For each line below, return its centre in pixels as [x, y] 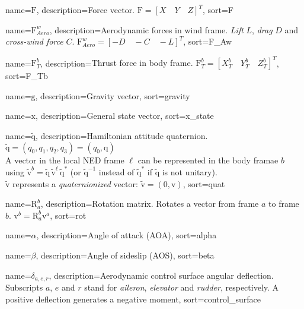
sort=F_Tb [27, 76]
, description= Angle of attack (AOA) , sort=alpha [127, 235]
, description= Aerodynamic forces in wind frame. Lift [146, 29]
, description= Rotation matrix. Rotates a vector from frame [150, 204]
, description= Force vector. [86, 10]
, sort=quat [204, 183]
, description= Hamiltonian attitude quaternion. [121, 136]
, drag [262, 29]
